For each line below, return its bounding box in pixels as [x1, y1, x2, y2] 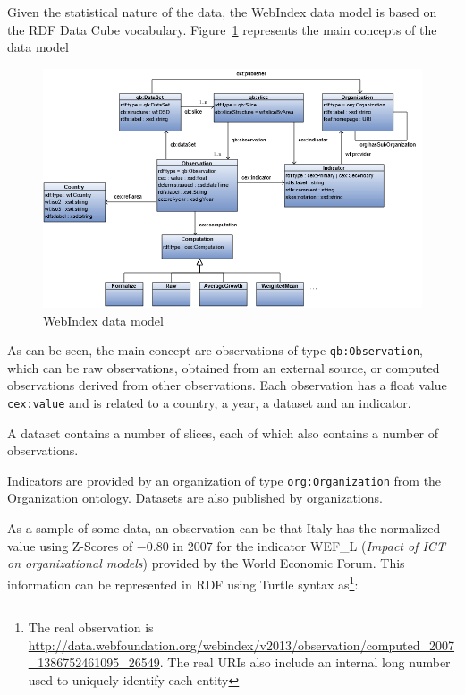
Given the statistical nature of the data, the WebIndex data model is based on [7, 3, 437, 21]
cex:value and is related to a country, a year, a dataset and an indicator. [7, 393, 411, 411]
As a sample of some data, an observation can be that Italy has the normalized [7, 519, 441, 538]
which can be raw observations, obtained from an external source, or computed [7, 358, 440, 377]
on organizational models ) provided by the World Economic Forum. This [7, 554, 405, 572]
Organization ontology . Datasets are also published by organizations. [7, 488, 383, 507]
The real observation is [28, 618, 154, 637]
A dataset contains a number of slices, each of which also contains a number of [7, 423, 438, 442]
